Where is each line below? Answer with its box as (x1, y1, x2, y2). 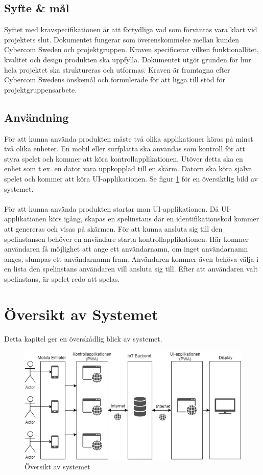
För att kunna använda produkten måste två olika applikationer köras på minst (4, 133, 253, 144)
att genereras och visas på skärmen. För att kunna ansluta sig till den (4, 223, 223, 234)
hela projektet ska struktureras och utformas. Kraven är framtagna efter (4, 64, 230, 75)
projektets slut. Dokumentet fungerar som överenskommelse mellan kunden (4, 34, 239, 44)
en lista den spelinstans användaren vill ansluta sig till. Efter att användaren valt (4, 263, 258, 274)
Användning (4, 109, 69, 125)
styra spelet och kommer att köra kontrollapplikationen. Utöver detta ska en (4, 153, 243, 164)
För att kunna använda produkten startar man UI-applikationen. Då (4, 203, 219, 214)
